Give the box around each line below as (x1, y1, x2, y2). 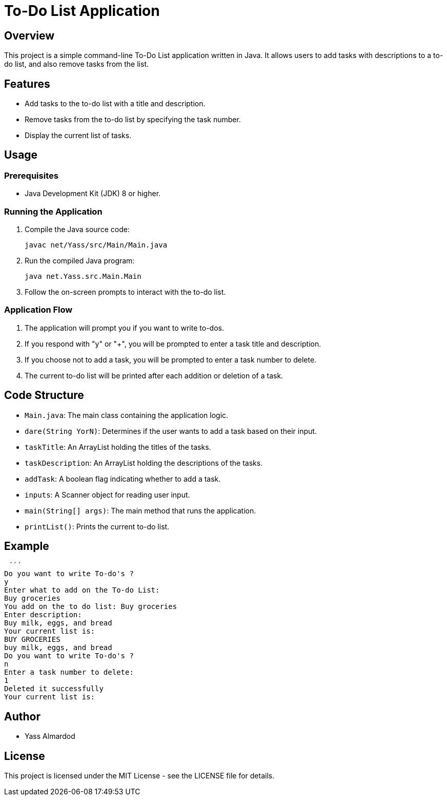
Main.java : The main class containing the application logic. (25, 410, 229, 420)
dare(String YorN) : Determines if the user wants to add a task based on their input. (25, 426, 317, 435)
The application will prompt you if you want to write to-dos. (25, 323, 224, 332)
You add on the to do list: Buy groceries (4, 602, 177, 611)
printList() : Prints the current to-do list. (25, 522, 170, 531)
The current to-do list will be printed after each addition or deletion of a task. (25, 371, 283, 380)
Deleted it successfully (4, 684, 104, 693)
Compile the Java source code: (25, 224, 130, 234)
